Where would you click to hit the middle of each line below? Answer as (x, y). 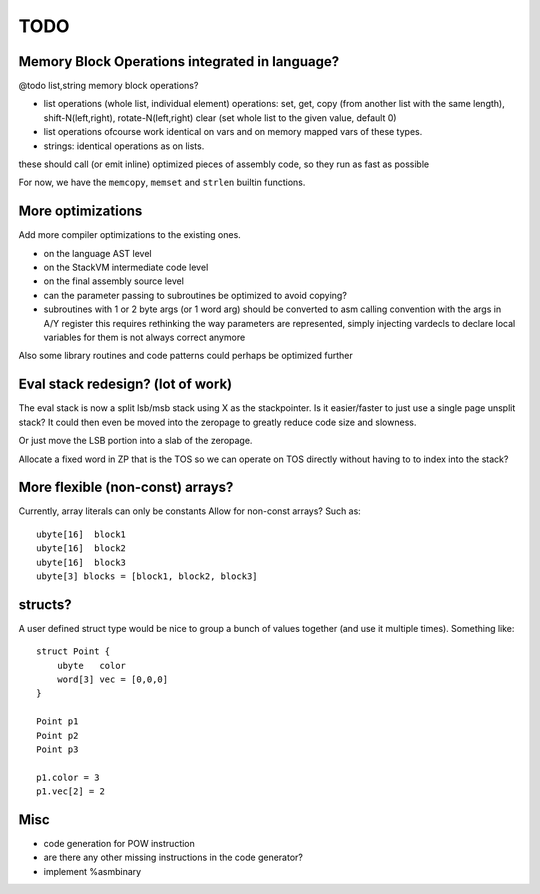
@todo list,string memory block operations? (108, 86)
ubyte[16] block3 (81, 562)
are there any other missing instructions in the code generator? (173, 857)
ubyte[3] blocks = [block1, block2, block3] (147, 576)
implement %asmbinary (92, 871)
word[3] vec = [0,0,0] (112, 679)
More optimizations (80, 211)
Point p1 (57, 721)
